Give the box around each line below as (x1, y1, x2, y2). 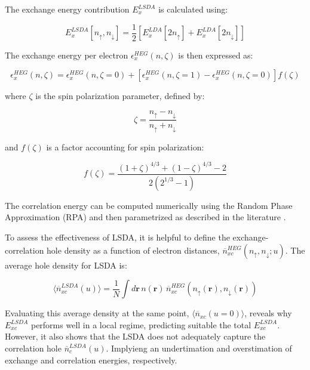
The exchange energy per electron (5, 48, 128, 61)
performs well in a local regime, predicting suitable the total (30, 318, 251, 331)
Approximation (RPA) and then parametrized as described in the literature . (5, 211, 286, 223)
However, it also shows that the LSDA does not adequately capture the (5, 330, 266, 343)
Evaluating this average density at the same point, (5, 307, 189, 319)
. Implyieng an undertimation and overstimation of (106, 341, 292, 354)
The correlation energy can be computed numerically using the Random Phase (5, 199, 293, 211)
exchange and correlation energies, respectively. (5, 353, 177, 366)
